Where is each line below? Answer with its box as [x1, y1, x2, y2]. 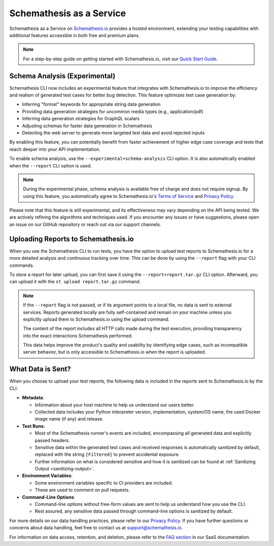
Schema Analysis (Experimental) [9, 72, 116, 80]
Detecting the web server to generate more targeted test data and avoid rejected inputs [22, 129, 205, 135]
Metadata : [22, 395, 45, 401]
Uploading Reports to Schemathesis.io [9, 234, 134, 243]
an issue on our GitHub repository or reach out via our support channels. [9, 221, 161, 227]
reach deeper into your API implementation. [9, 146, 101, 152]
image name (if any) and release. [35, 416, 104, 422]
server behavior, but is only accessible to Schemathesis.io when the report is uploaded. [23, 349, 207, 355]
